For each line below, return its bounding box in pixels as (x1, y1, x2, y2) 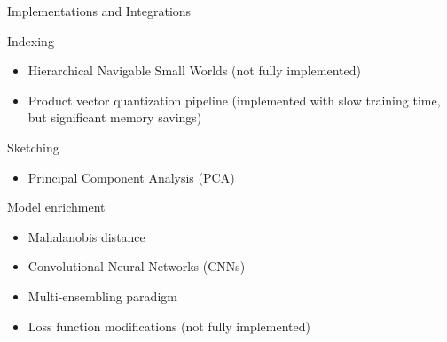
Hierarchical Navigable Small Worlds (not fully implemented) (27, 61, 361, 80)
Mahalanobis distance (27, 227, 145, 245)
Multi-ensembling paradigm (27, 286, 177, 305)
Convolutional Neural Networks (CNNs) (27, 257, 246, 276)
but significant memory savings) (27, 108, 202, 127)
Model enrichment (7, 198, 106, 216)
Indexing (7, 31, 54, 50)
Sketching (7, 137, 59, 156)
